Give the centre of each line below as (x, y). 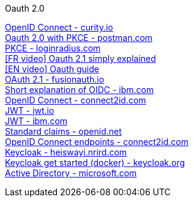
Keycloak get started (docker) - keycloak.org (95, 163)
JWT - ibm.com (36, 121)
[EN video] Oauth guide (52, 69)
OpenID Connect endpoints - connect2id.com (97, 142)
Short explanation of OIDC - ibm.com (80, 90)
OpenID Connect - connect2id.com (76, 100)
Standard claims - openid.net (63, 131)
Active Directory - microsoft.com (71, 173)
